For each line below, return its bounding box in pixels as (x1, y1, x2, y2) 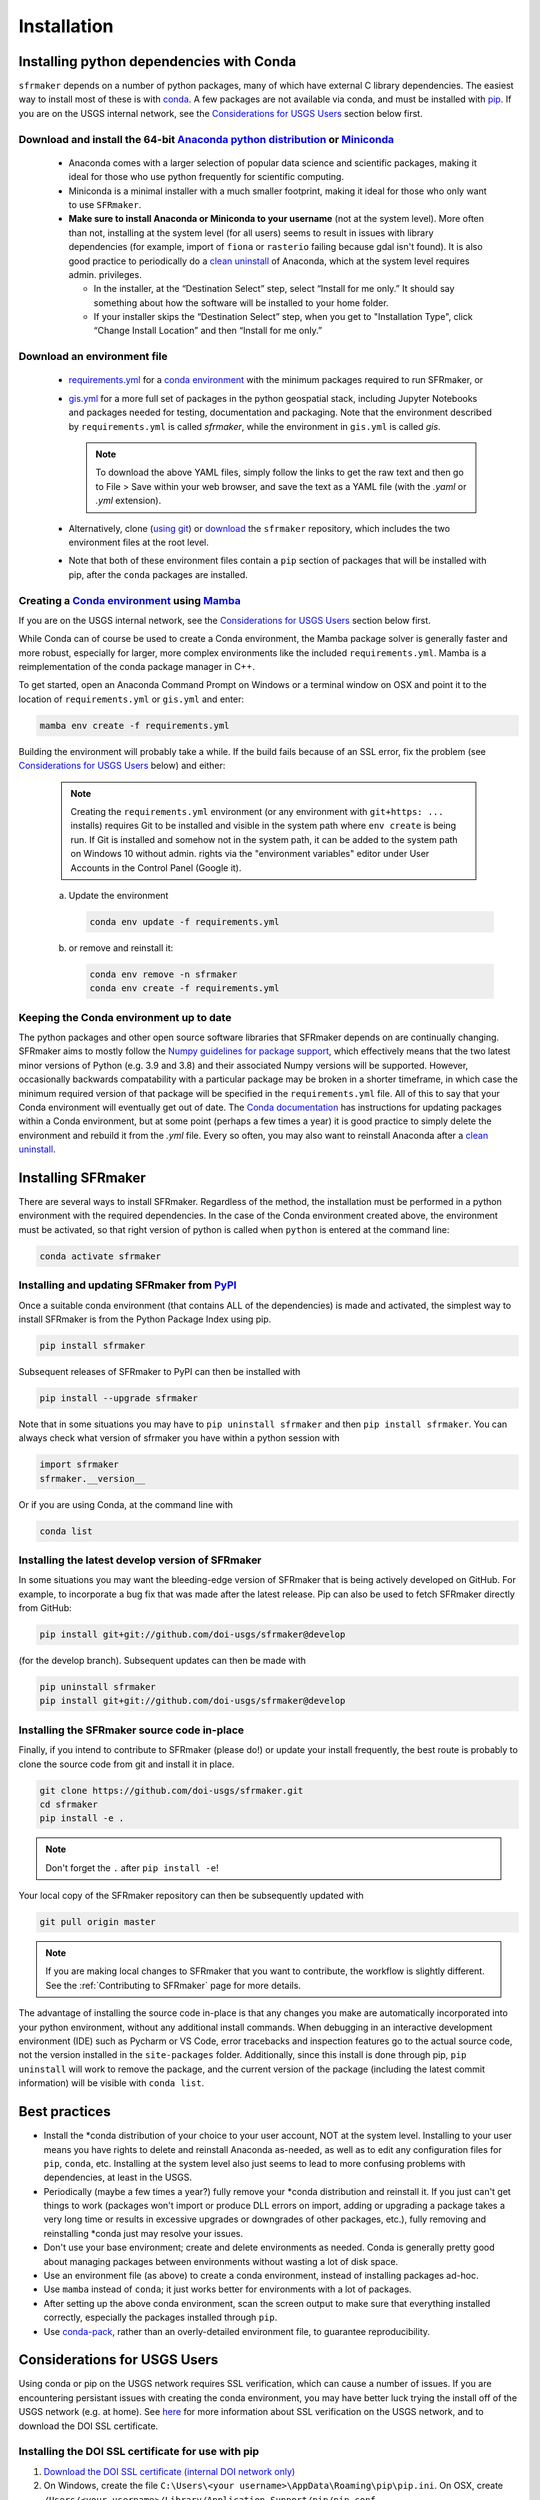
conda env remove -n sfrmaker (89, 968, 238, 980)
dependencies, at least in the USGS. (43, 2171, 192, 2184)
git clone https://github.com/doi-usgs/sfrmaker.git (39, 1785, 304, 1796)
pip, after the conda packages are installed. (68, 568, 249, 580)
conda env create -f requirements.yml (89, 983, 280, 994)
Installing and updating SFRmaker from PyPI (18, 1278, 237, 1292)
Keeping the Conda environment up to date (18, 1010, 232, 1024)
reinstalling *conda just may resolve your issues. (43, 2227, 244, 2239)
